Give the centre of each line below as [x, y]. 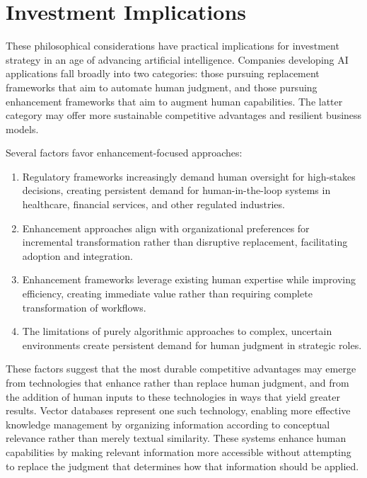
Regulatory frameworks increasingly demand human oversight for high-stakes [189, 176]
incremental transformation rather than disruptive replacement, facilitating [185, 242]
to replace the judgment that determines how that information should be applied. [182, 466]
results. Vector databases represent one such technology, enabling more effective [178, 410]
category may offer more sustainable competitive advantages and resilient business [184, 115]
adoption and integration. [77, 255]
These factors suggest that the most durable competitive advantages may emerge [181, 369]
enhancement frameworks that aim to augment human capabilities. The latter [174, 101]
